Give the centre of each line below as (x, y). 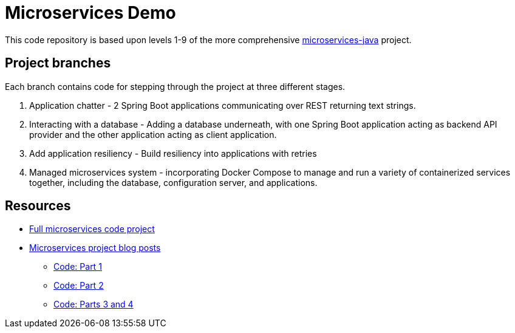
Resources (38, 206)
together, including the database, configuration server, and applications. (173, 182)
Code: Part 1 (78, 267)
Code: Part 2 (79, 286)
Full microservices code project (92, 229)
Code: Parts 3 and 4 (94, 304)
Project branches (58, 63)
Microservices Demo (90, 13)
